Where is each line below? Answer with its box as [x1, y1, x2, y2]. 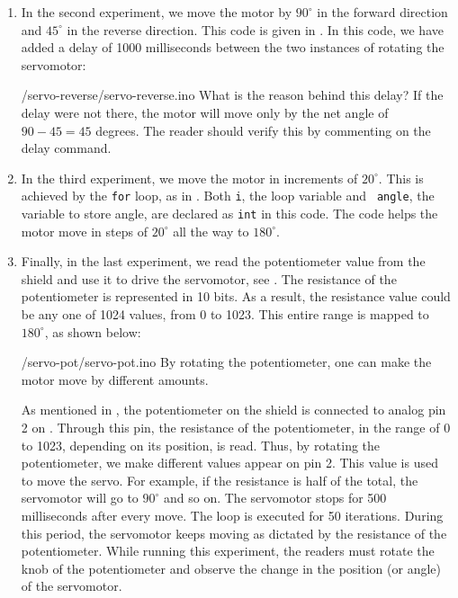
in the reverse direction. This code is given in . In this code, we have [67, 20, 444, 39]
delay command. [21, 138, 112, 157]
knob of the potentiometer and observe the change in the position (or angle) [21, 558, 441, 577]
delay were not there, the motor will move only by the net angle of [21, 103, 389, 121]
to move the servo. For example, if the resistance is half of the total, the [21, 470, 418, 489]
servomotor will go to [21, 488, 139, 507]
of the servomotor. [21, 576, 122, 595]
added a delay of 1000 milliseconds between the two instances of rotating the [21, 38, 445, 57]
